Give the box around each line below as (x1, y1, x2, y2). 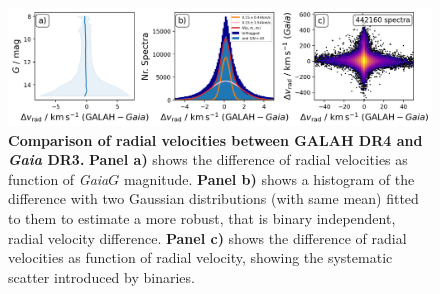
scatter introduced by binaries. (8, 266, 195, 287)
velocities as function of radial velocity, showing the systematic (8, 247, 393, 268)
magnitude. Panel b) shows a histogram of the (123, 168, 415, 189)
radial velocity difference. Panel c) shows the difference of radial (8, 227, 407, 248)
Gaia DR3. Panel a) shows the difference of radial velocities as (8, 149, 408, 170)
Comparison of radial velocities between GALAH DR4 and (8, 129, 423, 150)
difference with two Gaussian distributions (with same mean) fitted (8, 188, 419, 209)
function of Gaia (8, 168, 109, 189)
